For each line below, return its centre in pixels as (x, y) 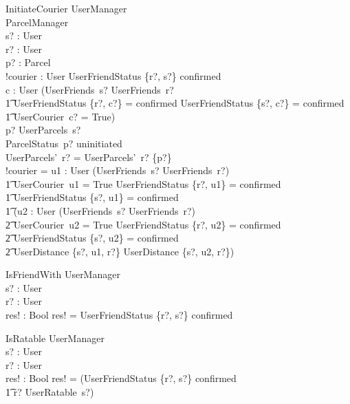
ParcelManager (37, 22)
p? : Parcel (28, 62)
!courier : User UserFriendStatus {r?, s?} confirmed (113, 75)
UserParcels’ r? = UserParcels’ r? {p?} (89, 157)
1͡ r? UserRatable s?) (50, 392)
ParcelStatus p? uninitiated (64, 143)
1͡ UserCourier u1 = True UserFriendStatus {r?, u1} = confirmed (143, 183)
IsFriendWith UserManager (63, 274)
